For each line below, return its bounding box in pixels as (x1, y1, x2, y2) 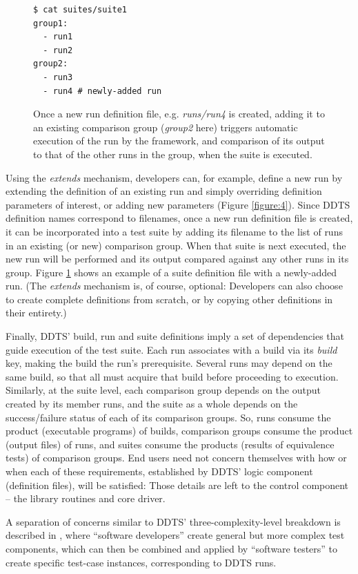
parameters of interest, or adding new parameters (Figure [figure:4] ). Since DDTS (6, 197, 350, 211)
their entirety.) (6, 305, 67, 320)
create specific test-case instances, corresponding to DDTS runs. (6, 555, 277, 569)
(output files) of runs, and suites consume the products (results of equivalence (6, 437, 335, 451)
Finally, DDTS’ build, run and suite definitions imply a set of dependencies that (6, 329, 345, 343)
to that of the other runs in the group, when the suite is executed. (33, 146, 312, 161)
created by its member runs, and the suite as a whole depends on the (6, 396, 298, 411)
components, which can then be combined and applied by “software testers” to (6, 541, 338, 555)
